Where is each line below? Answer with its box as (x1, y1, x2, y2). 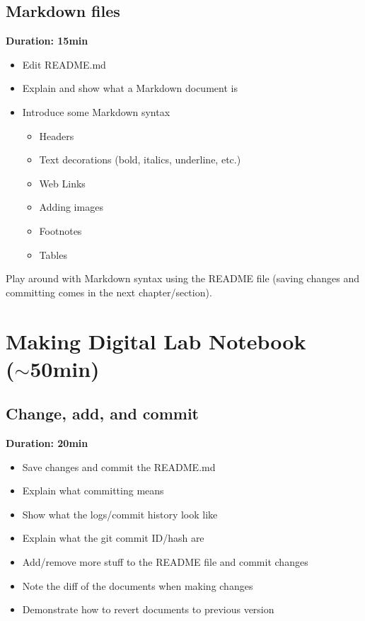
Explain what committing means (22, 483, 164, 498)
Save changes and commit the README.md (22, 459, 216, 474)
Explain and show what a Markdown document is (22, 81, 238, 95)
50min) (30, 354, 100, 383)
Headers (39, 128, 74, 143)
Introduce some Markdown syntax (22, 104, 170, 119)
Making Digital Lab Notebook (6, 326, 306, 355)
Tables (39, 247, 67, 262)
